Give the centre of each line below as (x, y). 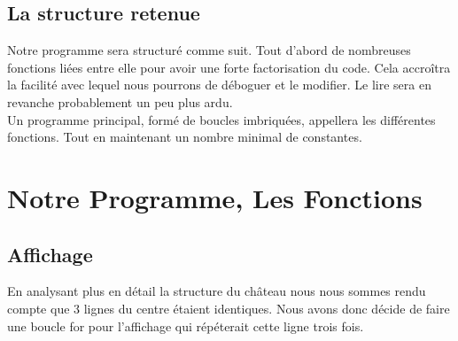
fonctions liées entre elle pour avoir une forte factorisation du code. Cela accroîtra (229, 67)
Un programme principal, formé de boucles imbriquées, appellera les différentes (221, 119)
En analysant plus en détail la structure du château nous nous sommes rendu (217, 291)
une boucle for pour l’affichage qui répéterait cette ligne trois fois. (186, 325)
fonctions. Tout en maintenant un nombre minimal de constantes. (185, 137)
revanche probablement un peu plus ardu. (120, 101)
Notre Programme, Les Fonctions (215, 197)
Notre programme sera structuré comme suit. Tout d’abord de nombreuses (209, 50)
